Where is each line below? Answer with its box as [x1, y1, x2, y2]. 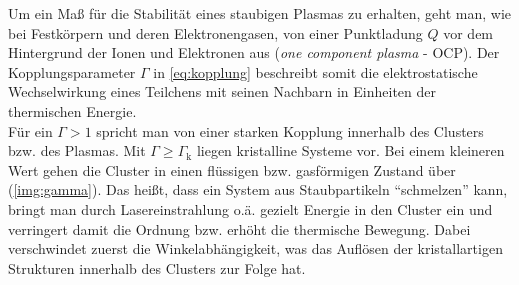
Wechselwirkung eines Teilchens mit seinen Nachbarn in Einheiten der [8, 81, 437, 102]
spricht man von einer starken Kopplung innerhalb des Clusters [96, 120, 484, 141]
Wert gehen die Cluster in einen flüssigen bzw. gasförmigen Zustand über [8, 159, 456, 180]
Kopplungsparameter [8, 61, 136, 82]
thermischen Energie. [8, 100, 137, 121]
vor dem [443, 22, 494, 43]
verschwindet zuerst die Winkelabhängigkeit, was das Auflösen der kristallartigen [8, 238, 503, 259]
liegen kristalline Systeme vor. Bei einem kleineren [196, 140, 505, 161]
